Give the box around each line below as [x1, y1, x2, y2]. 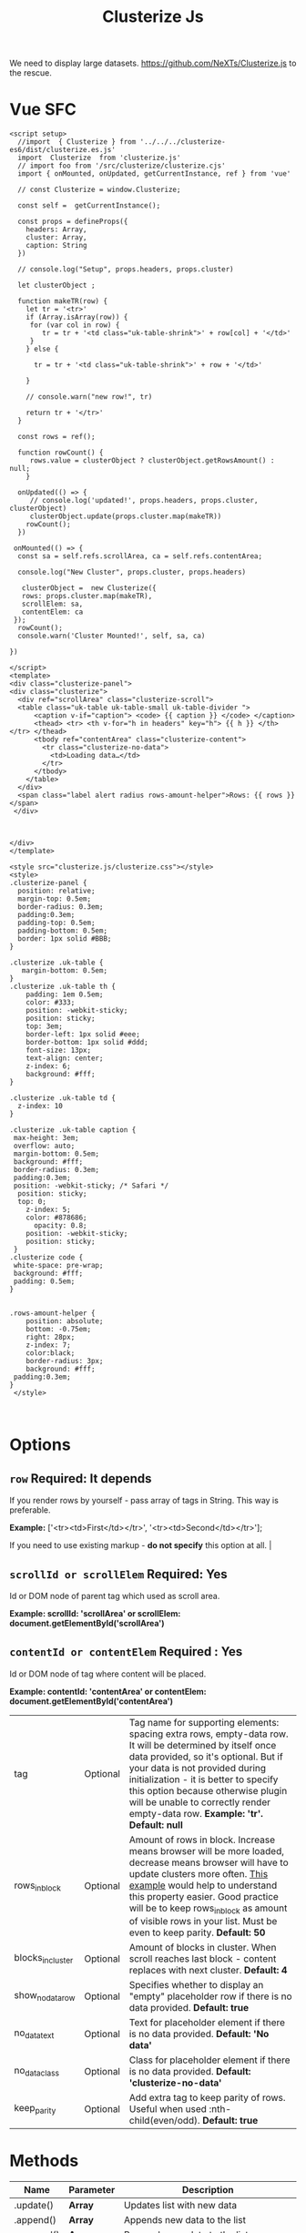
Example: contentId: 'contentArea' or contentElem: [9, 1686, 207, 1697]
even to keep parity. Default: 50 [128, 1926, 266, 1939]
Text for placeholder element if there [128, 2015, 285, 2028]
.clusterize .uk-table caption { [9, 1126, 137, 1135]
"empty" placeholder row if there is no [128, 1990, 292, 2003]
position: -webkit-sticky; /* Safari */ [13, 1181, 169, 1190]
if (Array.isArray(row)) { [25, 312, 128, 322]
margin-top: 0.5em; [17, 894, 92, 903]
